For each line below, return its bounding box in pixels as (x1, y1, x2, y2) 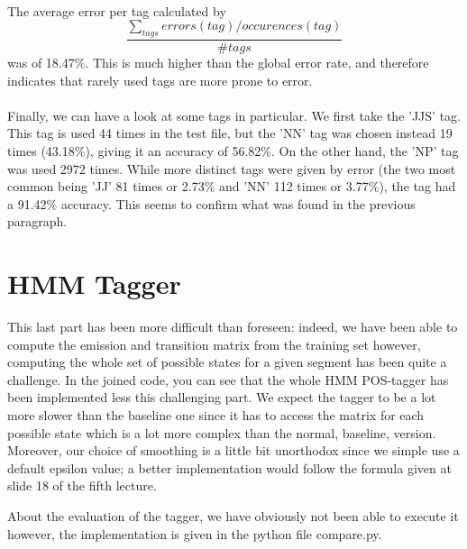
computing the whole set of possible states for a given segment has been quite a (7, 352, 447, 371)
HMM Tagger (7, 265, 181, 302)
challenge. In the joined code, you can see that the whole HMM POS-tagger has (7, 370, 449, 389)
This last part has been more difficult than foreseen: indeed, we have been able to (7, 317, 458, 336)
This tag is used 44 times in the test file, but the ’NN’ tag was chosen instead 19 (7, 124, 453, 142)
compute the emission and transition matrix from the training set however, (7, 334, 421, 353)
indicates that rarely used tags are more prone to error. (7, 70, 313, 89)
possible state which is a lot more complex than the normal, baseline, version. (7, 423, 436, 442)
